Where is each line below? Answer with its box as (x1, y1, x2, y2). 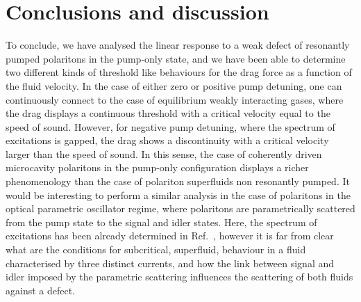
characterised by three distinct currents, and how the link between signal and (6, 255, 335, 270)
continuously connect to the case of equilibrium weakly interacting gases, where (6, 92, 344, 106)
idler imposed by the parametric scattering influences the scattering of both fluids (6, 269, 353, 284)
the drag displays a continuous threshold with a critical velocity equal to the (6, 106, 330, 120)
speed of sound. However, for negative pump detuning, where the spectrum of (6, 119, 335, 134)
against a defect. (6, 283, 76, 297)
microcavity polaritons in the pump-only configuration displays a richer (6, 160, 309, 175)
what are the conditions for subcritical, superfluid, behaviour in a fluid (6, 242, 306, 257)
